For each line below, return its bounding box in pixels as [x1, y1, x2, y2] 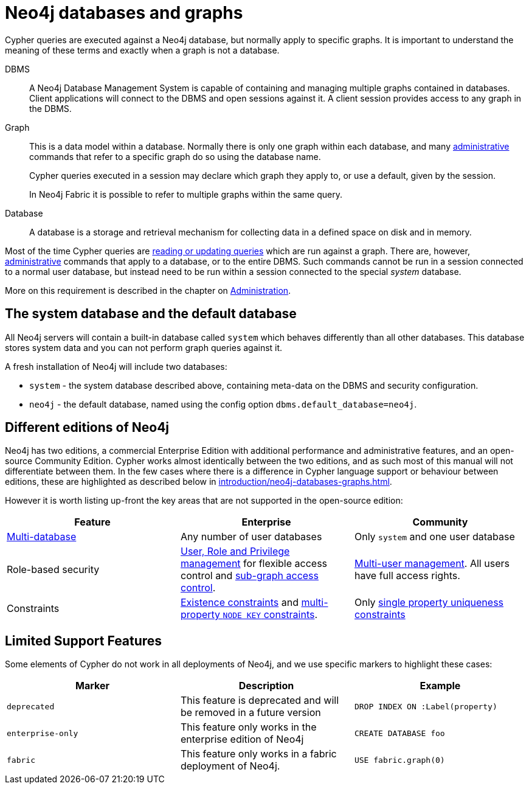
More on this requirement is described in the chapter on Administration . [5, 285, 291, 296]
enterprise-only [7, 728, 78, 738]
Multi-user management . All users [354, 557, 510, 570]
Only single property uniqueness [354, 596, 504, 609]
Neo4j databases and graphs [5, 2, 243, 23]
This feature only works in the [180, 721, 317, 734]
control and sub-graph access [180, 569, 319, 582]
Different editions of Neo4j [5, 420, 170, 436]
